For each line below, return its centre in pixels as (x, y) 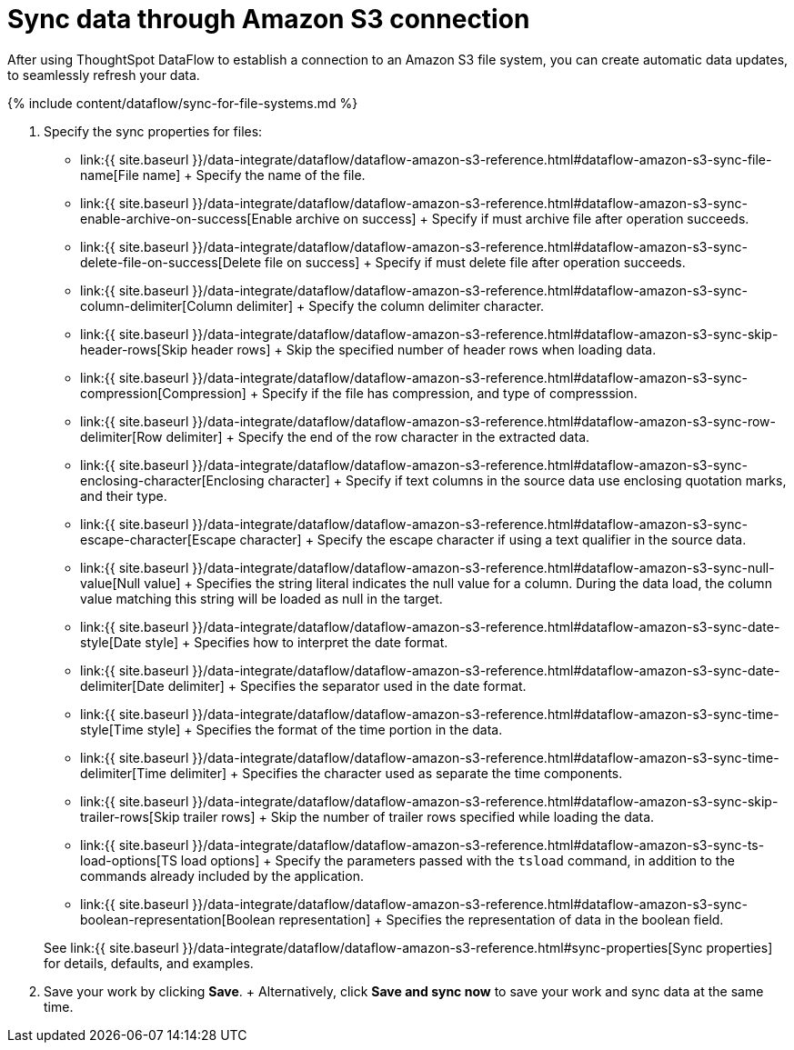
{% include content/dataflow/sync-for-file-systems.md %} (183, 103)
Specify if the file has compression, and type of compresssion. (450, 393)
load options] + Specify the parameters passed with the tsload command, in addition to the (457, 860)
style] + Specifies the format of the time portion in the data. (325, 729)
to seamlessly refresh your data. (104, 75)
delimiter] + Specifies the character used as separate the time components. (396, 773)
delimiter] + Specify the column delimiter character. (390, 305)
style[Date (111, 642)
